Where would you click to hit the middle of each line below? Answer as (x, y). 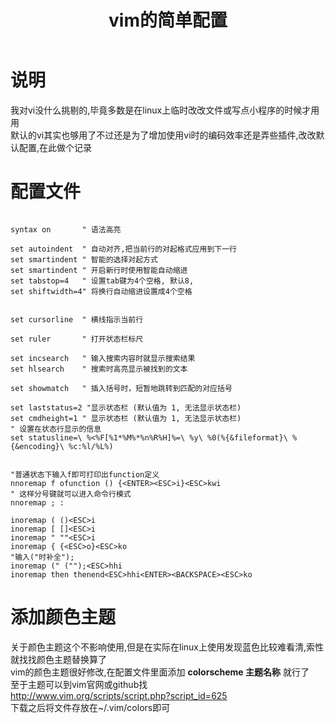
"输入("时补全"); (42, 557)
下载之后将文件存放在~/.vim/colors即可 (90, 707)
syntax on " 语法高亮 (66, 229)
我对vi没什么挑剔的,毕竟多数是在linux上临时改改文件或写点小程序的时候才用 (165, 110)
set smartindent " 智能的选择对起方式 (84, 259)
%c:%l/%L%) (91, 446)
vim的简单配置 (168, 20)
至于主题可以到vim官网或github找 (79, 684)
